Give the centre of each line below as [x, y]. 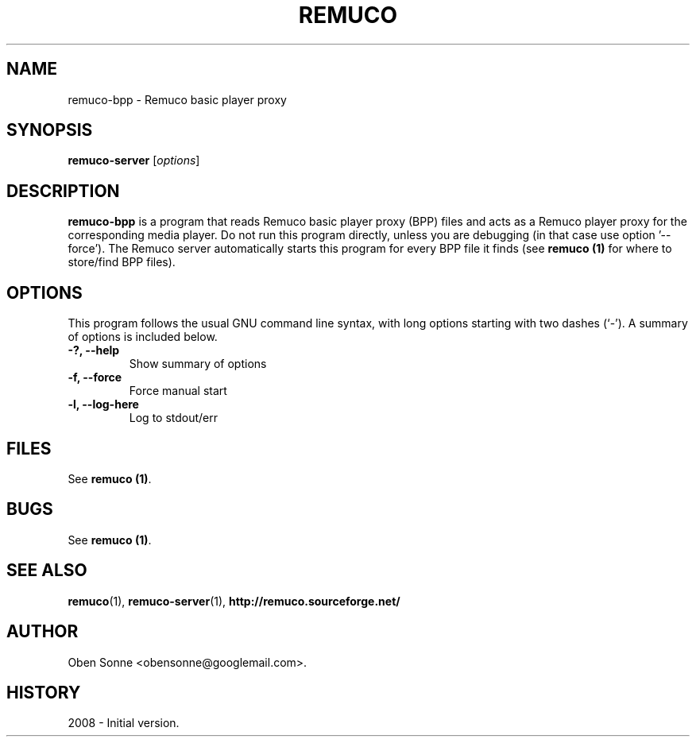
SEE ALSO [47, 571]
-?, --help [94, 350]
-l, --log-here [103, 404]
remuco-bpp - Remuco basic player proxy [177, 99]
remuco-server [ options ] [134, 161]
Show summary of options [198, 364]
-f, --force [95, 377]
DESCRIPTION [63, 191]
